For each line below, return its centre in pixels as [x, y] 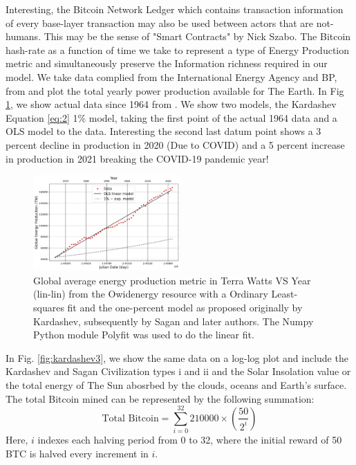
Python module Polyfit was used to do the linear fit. [144, 335]
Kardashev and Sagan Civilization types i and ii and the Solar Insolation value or [178, 371]
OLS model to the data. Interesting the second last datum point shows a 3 [163, 131]
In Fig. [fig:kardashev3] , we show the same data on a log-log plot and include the [177, 357]
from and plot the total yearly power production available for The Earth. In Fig [175, 90]
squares [49, 307]
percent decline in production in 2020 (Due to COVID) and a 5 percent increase [175, 144]
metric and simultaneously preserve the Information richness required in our [167, 63]
